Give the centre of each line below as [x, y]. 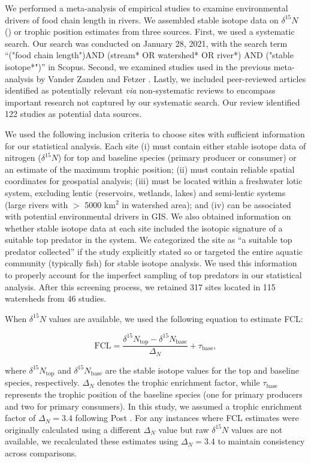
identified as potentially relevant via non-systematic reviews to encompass [140, 90]
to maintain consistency [261, 441]
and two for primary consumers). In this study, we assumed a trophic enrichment [154, 406]
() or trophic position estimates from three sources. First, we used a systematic [150, 31]
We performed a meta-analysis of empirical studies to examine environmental [147, 8]
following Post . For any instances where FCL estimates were [187, 418]
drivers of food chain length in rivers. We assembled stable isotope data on [142, 19]
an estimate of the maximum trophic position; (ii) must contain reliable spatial [150, 169]
